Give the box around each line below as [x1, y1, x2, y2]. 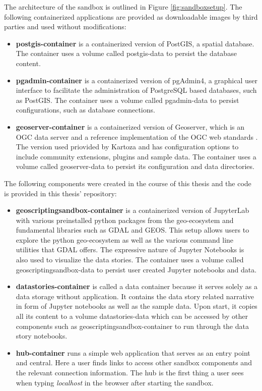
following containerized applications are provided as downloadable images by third [4, 11, 258, 22]
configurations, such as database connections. [16, 104, 155, 115]
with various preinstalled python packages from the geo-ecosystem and [16, 214, 234, 225]
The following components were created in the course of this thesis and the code [4, 178, 251, 188]
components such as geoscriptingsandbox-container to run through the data [16, 320, 249, 331]
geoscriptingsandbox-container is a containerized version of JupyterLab [16, 205, 249, 215]
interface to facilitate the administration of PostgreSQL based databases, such [16, 85, 257, 95]
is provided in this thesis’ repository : [4, 188, 117, 198]
